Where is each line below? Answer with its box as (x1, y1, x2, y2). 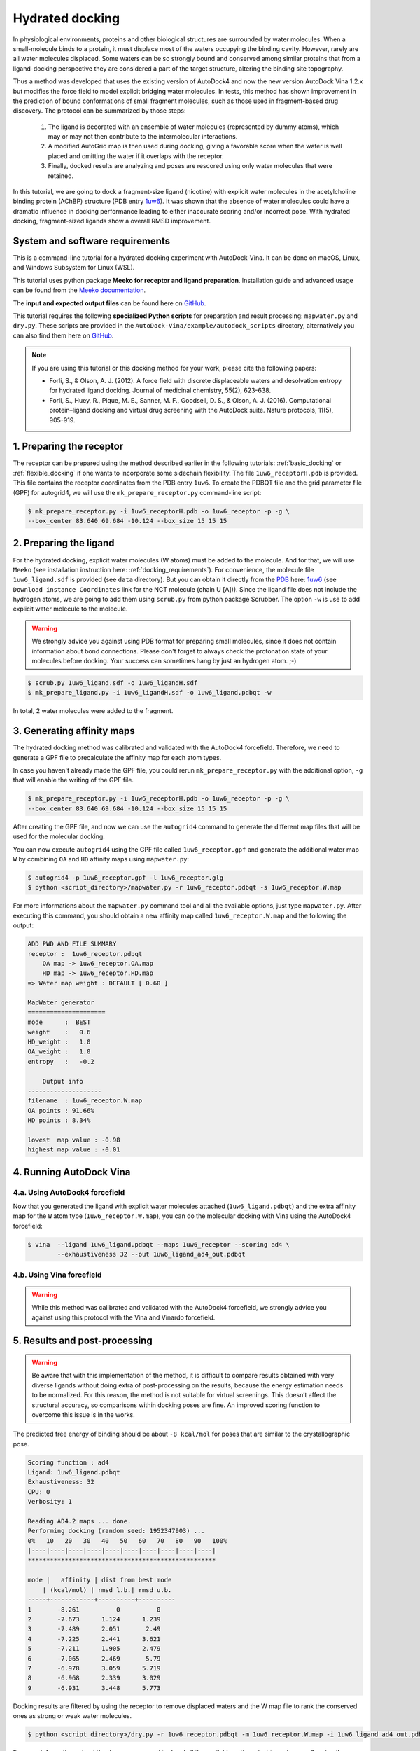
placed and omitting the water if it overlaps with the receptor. (48, 151, 224, 160)
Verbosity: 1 (27, 1497, 73, 1506)
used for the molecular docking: (13, 832, 105, 840)
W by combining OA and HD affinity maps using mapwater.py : (13, 855, 189, 863)
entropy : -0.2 (27, 1058, 94, 1065)
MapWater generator (27, 999, 94, 1006)
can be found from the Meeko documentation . (13, 286, 146, 294)
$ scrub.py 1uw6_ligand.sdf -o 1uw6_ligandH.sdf (27, 679, 198, 687)
